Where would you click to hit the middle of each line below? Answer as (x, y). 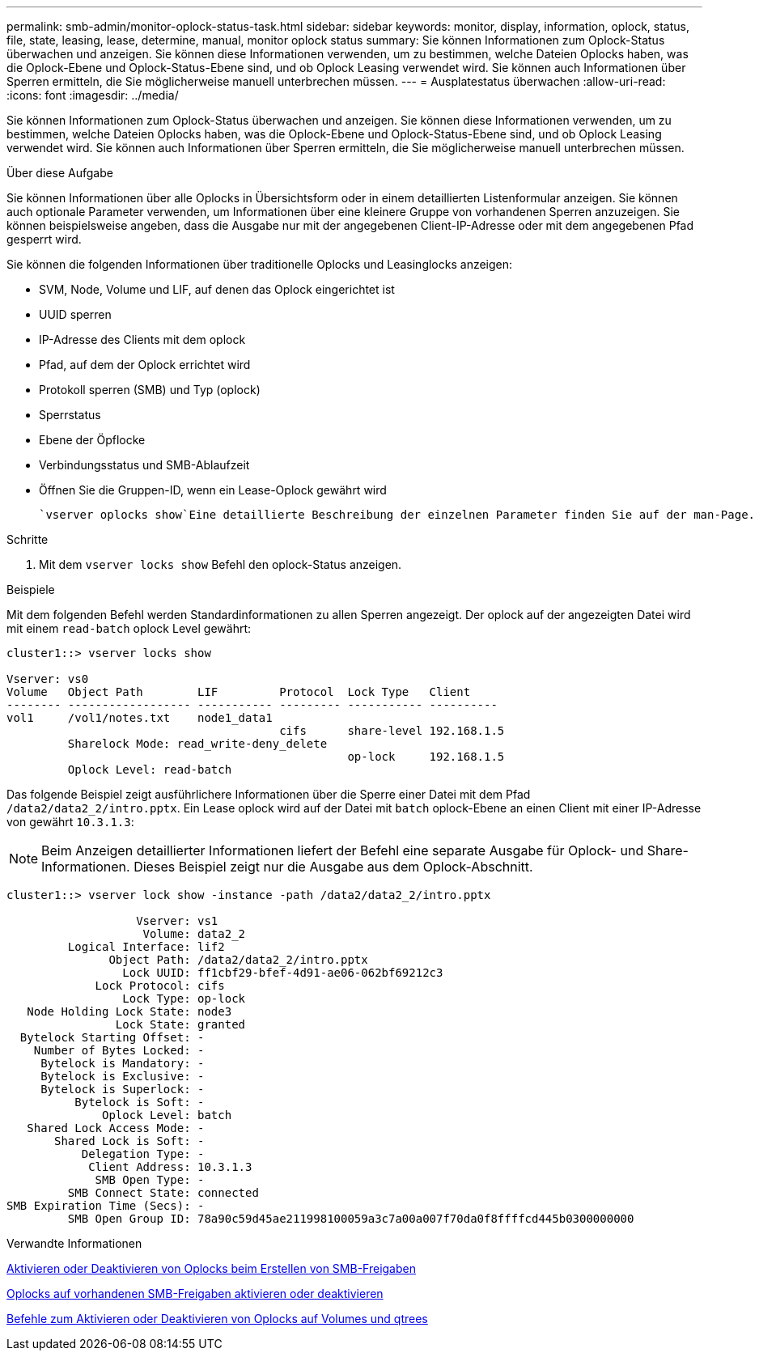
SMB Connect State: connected (163, 1193)
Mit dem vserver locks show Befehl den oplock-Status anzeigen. (220, 564)
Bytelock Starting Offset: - (112, 1037)
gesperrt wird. (44, 239)
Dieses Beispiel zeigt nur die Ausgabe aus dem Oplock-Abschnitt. (333, 867)
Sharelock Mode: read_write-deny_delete (197, 744)
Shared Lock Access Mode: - (116, 1128)
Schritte (28, 539)
